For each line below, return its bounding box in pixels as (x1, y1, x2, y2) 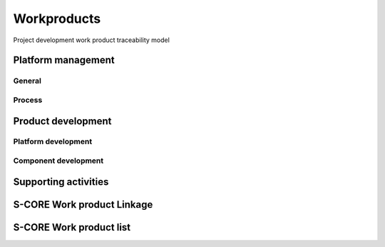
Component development (13, 156, 104, 166)
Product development (13, 115, 112, 127)
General (13, 76, 42, 86)
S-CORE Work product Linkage (13, 198, 153, 211)
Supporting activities (13, 176, 109, 188)
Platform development (13, 136, 93, 146)
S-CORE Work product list (13, 221, 131, 233)
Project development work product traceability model (13, 36, 170, 44)
